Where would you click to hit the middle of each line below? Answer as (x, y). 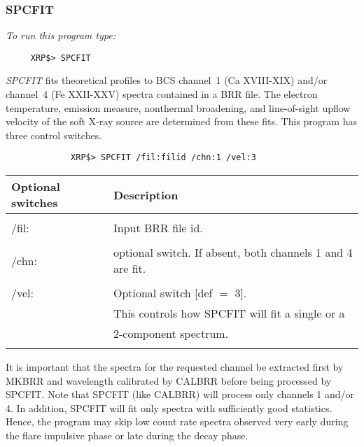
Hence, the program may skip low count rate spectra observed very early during (177, 421)
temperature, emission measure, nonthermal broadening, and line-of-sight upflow (178, 107)
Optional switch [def (163, 293)
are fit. (129, 269)
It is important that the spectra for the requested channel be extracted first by (175, 367)
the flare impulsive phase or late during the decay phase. (127, 435)
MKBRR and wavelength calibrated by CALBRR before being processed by (169, 380)
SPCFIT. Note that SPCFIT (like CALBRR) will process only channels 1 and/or (180, 394)
